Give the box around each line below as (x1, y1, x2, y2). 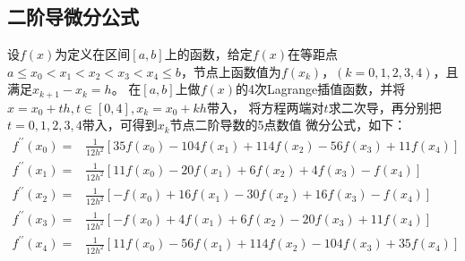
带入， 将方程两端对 (206, 97, 324, 116)
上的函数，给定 (164, 45, 253, 63)
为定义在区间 (55, 45, 131, 63)
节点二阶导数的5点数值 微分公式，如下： (169, 115, 407, 134)
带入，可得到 (82, 115, 158, 134)
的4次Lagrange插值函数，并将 (235, 80, 406, 98)
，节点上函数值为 (180, 62, 281, 80)
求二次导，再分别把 (328, 97, 442, 116)
